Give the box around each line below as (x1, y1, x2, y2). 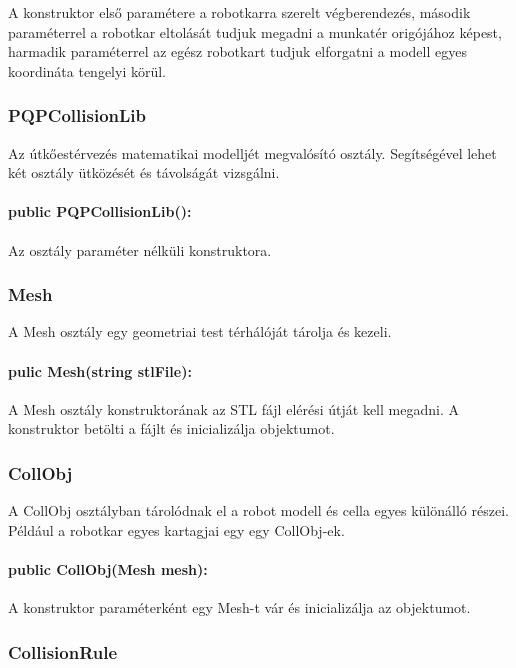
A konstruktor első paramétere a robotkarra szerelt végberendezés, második (8, 2, 471, 22)
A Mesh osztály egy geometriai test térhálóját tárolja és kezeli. (8, 321, 392, 342)
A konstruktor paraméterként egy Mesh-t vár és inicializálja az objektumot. (8, 597, 471, 618)
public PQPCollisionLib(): (8, 201, 192, 222)
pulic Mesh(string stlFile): (8, 360, 192, 381)
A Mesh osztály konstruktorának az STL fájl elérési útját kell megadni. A (8, 398, 459, 419)
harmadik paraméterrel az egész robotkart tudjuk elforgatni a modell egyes (8, 41, 467, 62)
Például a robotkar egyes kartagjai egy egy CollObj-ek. (8, 519, 345, 540)
